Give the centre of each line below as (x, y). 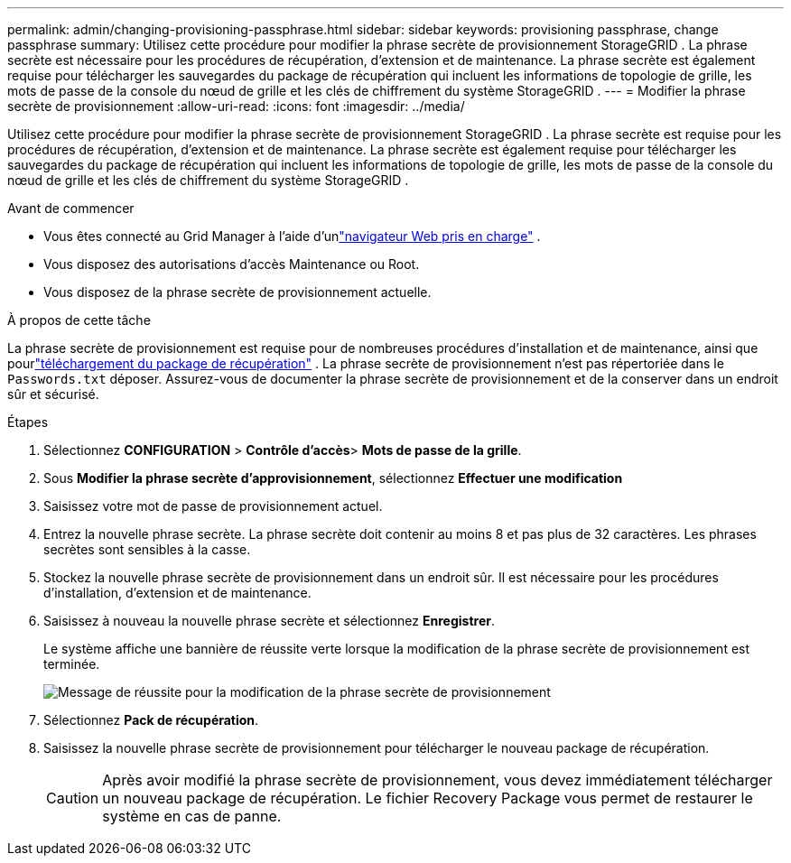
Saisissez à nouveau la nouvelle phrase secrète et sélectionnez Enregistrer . (269, 621)
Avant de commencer (71, 208)
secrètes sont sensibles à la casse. (147, 549)
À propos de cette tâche (79, 320)
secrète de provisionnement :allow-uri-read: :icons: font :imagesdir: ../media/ (236, 106)
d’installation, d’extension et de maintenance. (177, 593)
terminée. (72, 664)
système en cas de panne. (192, 816)
